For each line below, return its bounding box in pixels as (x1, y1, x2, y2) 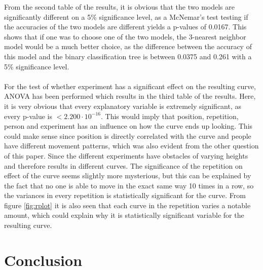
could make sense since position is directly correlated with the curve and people (4, 130, 251, 141)
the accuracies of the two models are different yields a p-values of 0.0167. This (4, 21, 247, 32)
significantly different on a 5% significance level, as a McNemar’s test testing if (4, 11, 248, 22)
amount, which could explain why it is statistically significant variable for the (4, 210, 244, 220)
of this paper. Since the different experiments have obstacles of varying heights (4, 150, 248, 161)
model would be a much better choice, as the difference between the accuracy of (4, 41, 252, 52)
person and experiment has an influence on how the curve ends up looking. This (4, 121, 253, 131)
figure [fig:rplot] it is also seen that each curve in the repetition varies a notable (4, 200, 251, 210)
